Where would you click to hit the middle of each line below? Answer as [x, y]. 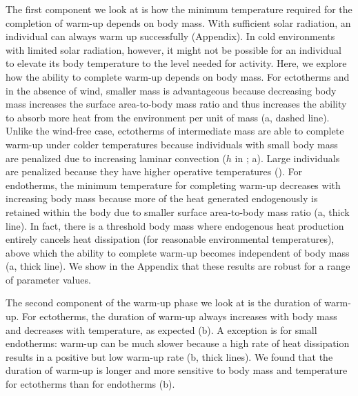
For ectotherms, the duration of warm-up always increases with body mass [180, 316]
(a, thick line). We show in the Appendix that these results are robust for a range [178, 266]
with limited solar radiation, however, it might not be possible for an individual [173, 49]
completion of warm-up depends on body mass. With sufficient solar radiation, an [178, 22]
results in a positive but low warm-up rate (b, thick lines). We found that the [169, 356]
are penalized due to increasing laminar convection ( [116, 158]
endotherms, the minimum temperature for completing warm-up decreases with [173, 185]
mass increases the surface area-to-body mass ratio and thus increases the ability [176, 104]
